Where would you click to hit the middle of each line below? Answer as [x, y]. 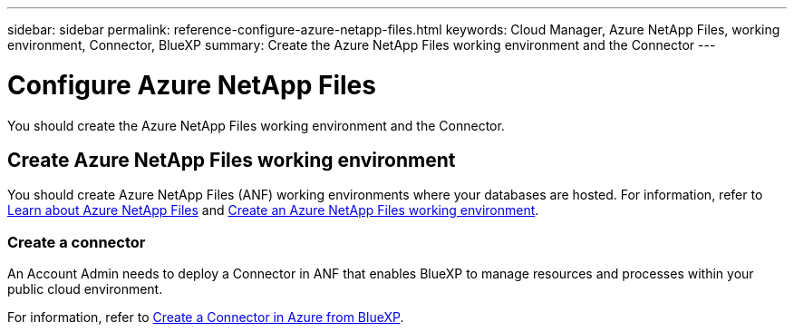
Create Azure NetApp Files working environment [232, 160]
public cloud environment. [85, 289]
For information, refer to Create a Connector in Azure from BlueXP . [206, 317]
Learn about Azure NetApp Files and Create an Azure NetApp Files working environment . [273, 210]
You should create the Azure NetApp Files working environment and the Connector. [256, 125]
